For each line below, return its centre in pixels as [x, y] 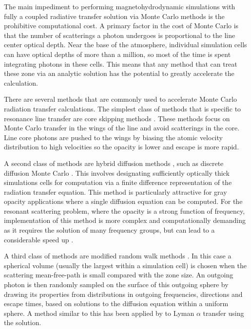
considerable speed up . [39, 239]
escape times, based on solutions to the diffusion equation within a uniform [116, 303]
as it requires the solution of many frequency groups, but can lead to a [109, 230]
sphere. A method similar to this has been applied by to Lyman [99, 313]
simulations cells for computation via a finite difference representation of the [118, 182]
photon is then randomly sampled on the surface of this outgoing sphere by [116, 284]
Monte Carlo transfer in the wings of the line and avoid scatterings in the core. [122, 128]
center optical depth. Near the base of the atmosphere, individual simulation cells [125, 45]
